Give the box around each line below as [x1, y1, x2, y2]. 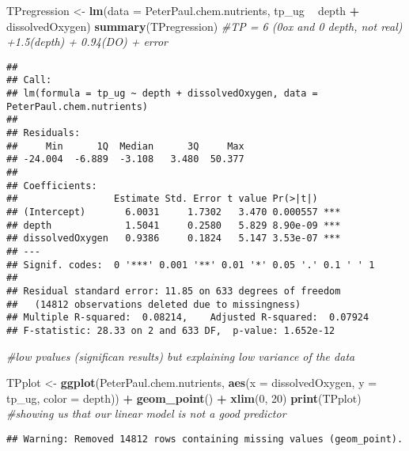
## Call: [6, 74, 52, 86]
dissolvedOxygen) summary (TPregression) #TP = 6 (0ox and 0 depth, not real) [6, 17, 403, 34]
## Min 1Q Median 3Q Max [6, 140, 244, 152]
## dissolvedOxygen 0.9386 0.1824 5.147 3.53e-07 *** [6, 233, 341, 244]
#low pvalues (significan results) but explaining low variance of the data [6, 347, 355, 364]
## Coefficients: [6, 180, 97, 191]
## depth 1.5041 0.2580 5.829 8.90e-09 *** [6, 219, 341, 231]
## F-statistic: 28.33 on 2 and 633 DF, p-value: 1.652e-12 [6, 324, 335, 336]
